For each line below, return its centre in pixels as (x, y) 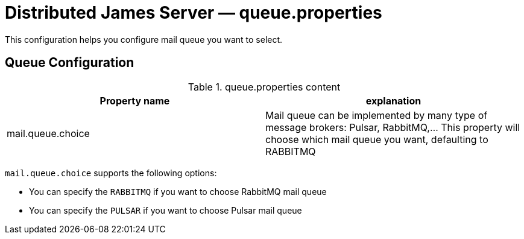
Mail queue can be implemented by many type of (377, 115)
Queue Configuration (70, 63)
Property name (135, 100)
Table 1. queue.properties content (264, 87)
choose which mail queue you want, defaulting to (377, 139)
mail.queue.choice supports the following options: (111, 173)
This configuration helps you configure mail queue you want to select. (144, 39)
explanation (393, 100)
